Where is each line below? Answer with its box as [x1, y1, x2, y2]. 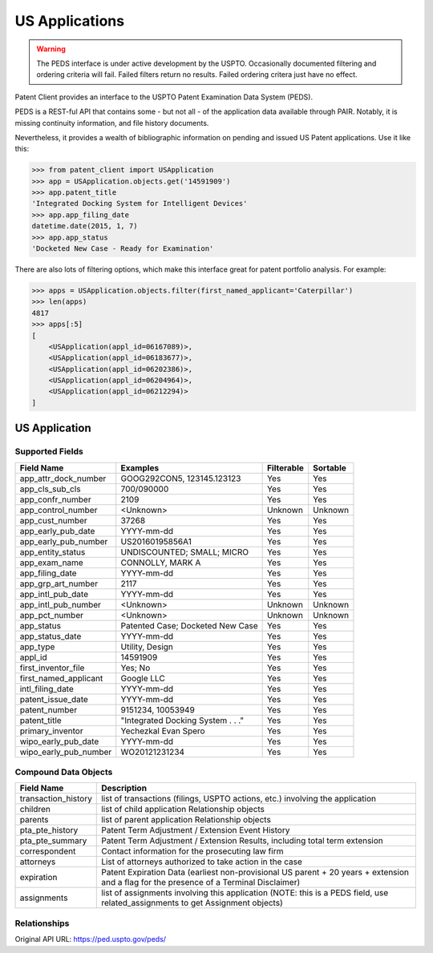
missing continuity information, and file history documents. [14, 118, 209, 127]
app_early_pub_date [19, 525, 95, 536]
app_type [19, 641, 55, 652]
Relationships [14, 918, 70, 929]
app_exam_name [19, 557, 83, 568]
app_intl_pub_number [19, 599, 102, 610]
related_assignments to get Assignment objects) [101, 898, 284, 909]
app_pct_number [19, 609, 84, 620]
